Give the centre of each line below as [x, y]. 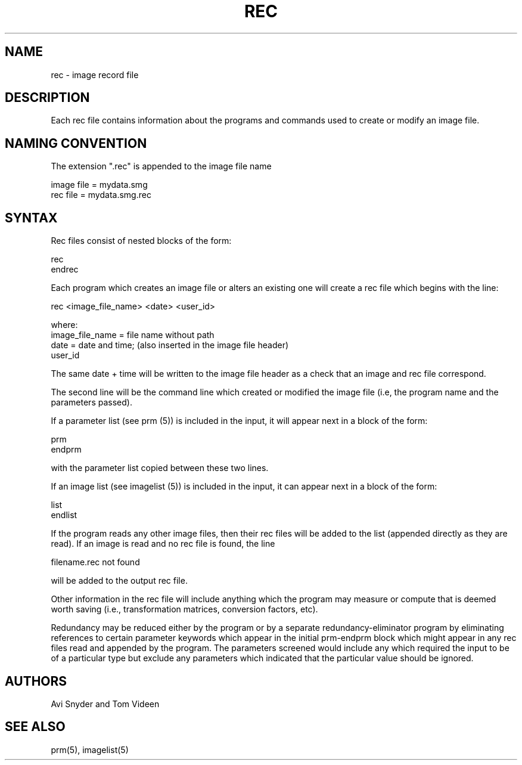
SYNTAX [31, 218]
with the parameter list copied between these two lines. [160, 468]
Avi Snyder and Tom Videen [105, 704]
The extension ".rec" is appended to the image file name [161, 166]
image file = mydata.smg [99, 185]
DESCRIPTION [47, 98]
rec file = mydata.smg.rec [101, 195]
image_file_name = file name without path [133, 335]
